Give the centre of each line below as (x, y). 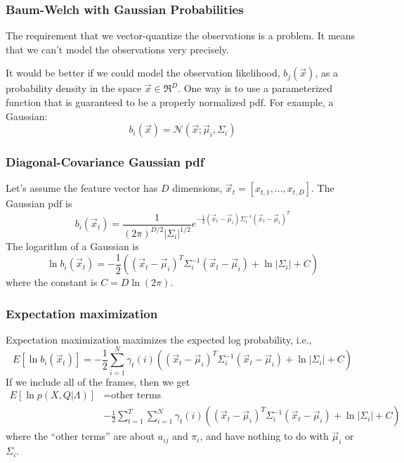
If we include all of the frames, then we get (98, 381)
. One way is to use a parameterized (255, 88)
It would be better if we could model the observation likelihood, (143, 73)
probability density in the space (74, 88)
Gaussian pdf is (39, 203)
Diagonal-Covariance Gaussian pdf (105, 162)
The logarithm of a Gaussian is (72, 246)
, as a (327, 73)
